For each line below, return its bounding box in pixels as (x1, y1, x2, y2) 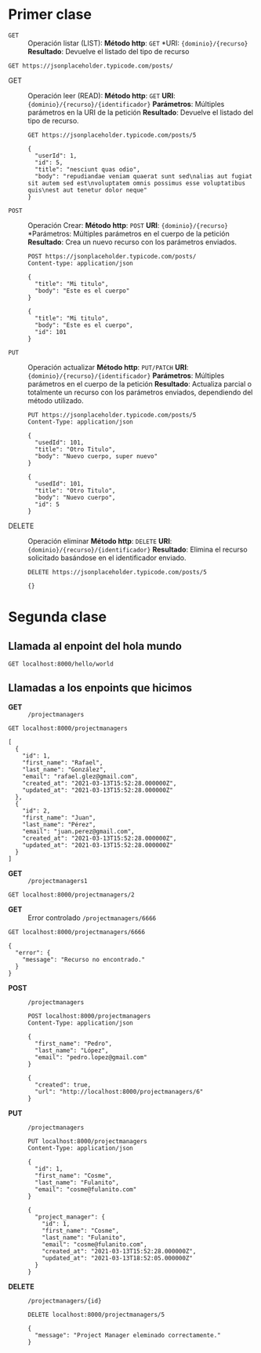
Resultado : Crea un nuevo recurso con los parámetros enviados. (27, 237, 237, 247)
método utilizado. (27, 395, 84, 405)
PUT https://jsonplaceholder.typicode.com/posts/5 (27, 411, 197, 419)
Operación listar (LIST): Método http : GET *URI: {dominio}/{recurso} (27, 38, 248, 48)
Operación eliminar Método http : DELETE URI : (27, 536, 172, 545)
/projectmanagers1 (27, 877, 88, 885)
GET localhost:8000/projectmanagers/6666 (8, 928, 146, 936)
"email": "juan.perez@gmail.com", (22, 827, 135, 835)
